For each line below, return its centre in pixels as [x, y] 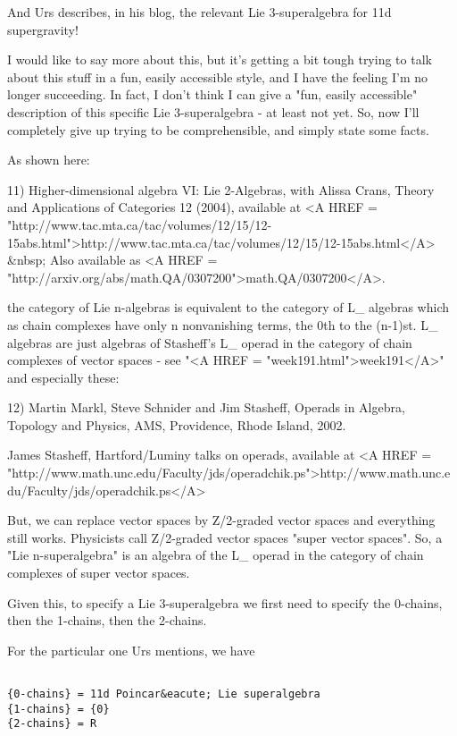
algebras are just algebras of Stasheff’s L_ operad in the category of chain [210, 342]
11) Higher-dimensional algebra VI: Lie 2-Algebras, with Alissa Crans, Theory [221, 189]
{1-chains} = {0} [58, 709]
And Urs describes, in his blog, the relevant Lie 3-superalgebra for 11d [199, 12]
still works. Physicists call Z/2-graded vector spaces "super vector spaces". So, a [225, 537]
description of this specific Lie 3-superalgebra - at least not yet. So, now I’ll [213, 111]
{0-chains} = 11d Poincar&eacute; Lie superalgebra [164, 694]
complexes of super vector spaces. [99, 573]
